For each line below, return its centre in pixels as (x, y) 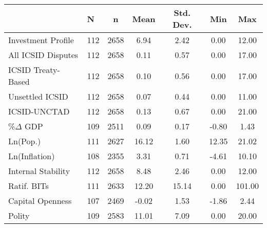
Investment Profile (41, 40)
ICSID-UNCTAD (39, 111)
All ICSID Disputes (43, 55)
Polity (19, 215)
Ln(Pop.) (25, 141)
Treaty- (47, 70)
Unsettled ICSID (38, 96)
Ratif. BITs (28, 186)
